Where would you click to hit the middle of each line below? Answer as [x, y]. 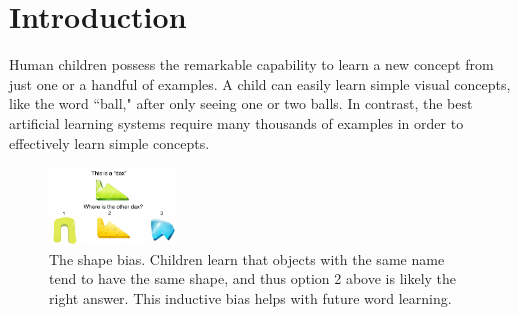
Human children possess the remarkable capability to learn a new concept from [251, 64]
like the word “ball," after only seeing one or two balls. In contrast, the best [241, 103]
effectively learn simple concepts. [109, 142]
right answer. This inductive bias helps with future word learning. [250, 297]
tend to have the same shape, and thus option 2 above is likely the [253, 278]
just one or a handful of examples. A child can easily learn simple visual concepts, [260, 83]
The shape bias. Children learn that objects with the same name [247, 258]
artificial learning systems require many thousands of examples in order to [236, 122]
